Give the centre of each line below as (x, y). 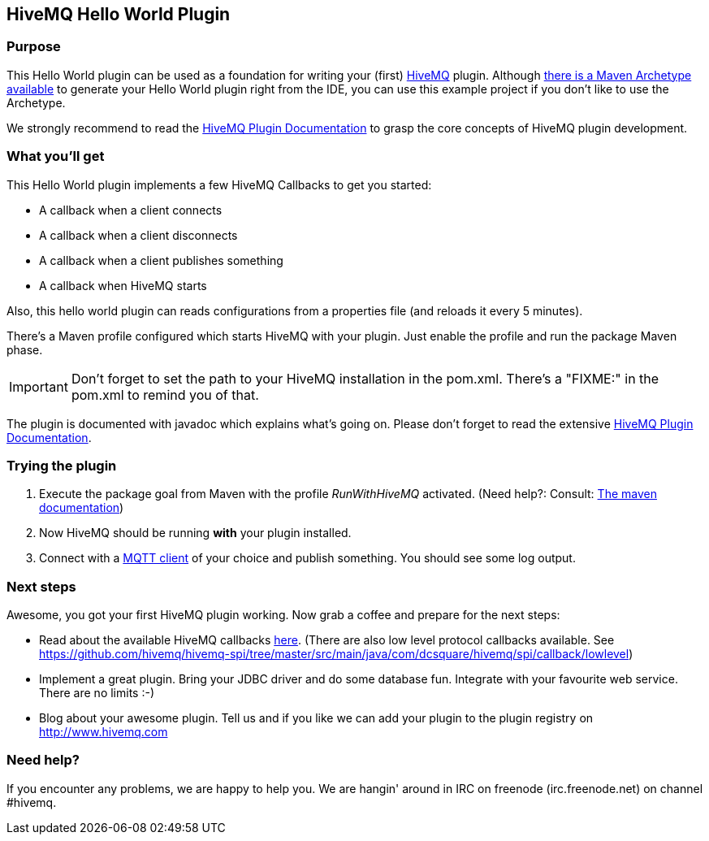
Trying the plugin (62, 465)
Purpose (34, 47)
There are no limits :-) (97, 693)
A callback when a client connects (131, 210)
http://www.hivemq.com (104, 732)
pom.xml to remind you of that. (165, 394)
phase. (25, 349)
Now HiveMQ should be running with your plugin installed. (195, 533)
